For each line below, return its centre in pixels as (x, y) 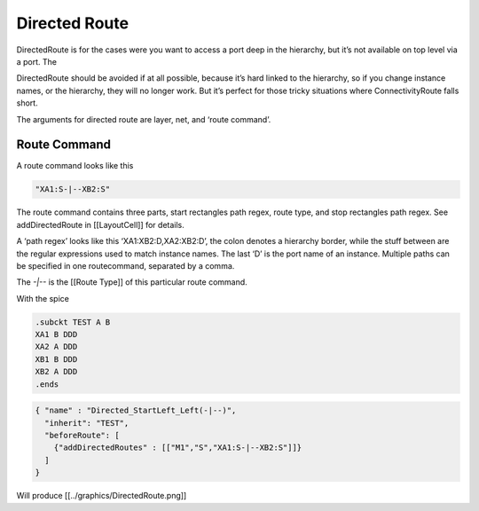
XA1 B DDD (56, 334)
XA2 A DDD (56, 347)
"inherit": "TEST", (87, 423)
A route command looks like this (75, 166)
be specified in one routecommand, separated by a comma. (126, 265)
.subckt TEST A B (73, 322)
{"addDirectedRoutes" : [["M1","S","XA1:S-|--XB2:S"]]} (178, 448)
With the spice (43, 298)
